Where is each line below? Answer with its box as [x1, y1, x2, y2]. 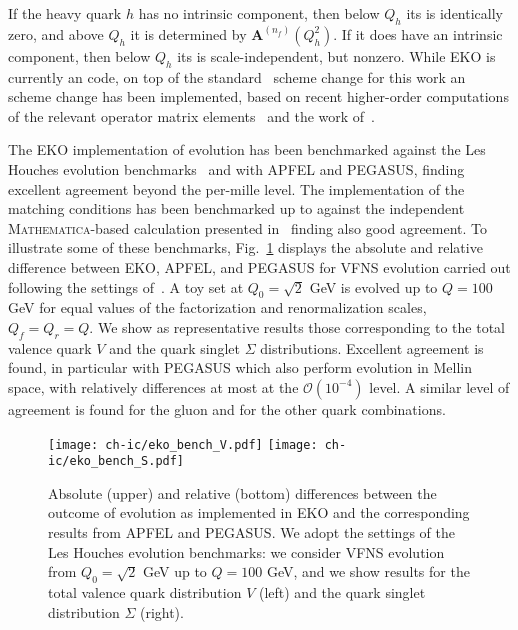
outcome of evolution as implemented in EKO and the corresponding [48, 502, 470, 523]
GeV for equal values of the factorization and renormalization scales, [8, 297, 427, 318]
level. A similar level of [369, 376, 510, 397]
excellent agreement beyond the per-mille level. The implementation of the [8, 178, 465, 199]
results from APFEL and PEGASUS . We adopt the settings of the [48, 522, 455, 542]
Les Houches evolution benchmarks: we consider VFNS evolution [48, 541, 445, 562]
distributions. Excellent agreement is [260, 337, 484, 358]
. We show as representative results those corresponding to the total [89, 316, 505, 337]
